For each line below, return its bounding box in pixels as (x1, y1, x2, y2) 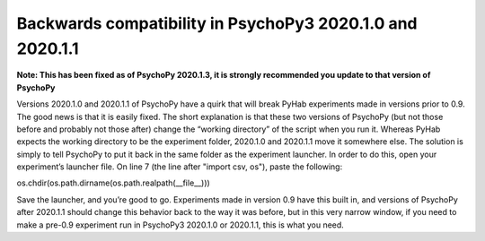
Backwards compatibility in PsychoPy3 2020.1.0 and (16, 13, 418, 33)
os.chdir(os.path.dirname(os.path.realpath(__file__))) (16, 177, 210, 188)
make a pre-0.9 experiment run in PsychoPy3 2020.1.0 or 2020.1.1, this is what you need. (16, 219, 345, 230)
